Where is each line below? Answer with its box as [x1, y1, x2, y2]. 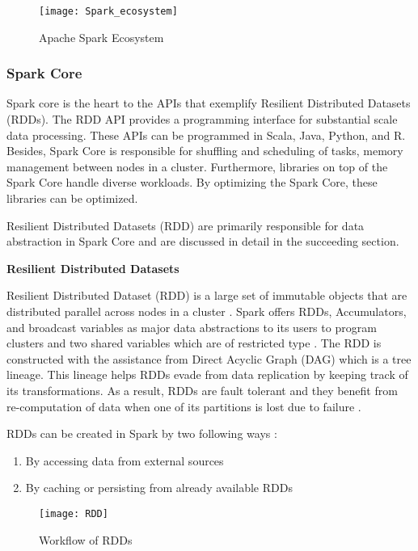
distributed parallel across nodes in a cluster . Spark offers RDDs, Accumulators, [6, 303, 407, 319]
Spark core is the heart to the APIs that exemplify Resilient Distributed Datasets [6, 95, 411, 111]
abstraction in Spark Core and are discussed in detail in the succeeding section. [6, 233, 399, 250]
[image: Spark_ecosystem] [39, 6, 178, 17]
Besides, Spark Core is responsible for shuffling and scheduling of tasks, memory [6, 142, 403, 159]
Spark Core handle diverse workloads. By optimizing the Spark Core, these [6, 174, 378, 191]
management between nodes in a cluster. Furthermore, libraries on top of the [6, 158, 388, 175]
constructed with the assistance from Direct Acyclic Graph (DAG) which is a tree [6, 350, 412, 367]
